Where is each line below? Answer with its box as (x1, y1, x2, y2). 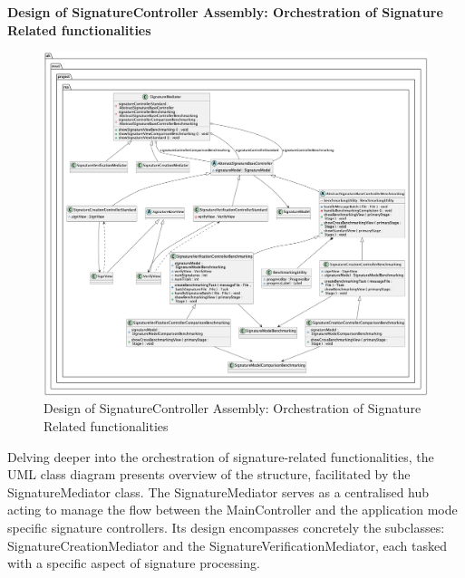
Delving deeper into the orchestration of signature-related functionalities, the (7, 447, 434, 466)
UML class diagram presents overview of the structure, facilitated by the (7, 465, 411, 484)
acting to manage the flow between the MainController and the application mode (7, 500, 458, 519)
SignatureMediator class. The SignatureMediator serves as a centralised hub (7, 482, 430, 501)
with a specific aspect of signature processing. (7, 554, 260, 573)
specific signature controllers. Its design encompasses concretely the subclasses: (7, 518, 445, 537)
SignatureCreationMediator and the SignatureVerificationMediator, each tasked (7, 535, 447, 554)
